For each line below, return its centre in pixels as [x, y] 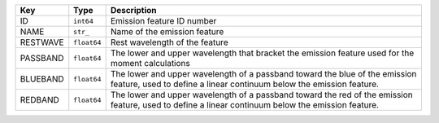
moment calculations [150, 63]
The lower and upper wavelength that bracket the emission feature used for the [262, 53]
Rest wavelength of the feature [169, 42]
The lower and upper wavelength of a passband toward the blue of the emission [263, 74]
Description [134, 10]
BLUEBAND [42, 79]
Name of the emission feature [167, 31]
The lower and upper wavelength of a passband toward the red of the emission [262, 95]
